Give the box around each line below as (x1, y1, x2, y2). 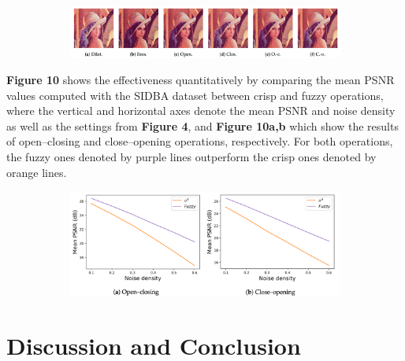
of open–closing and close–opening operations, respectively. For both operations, (6, 133, 393, 149)
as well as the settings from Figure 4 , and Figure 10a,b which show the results (6, 117, 399, 134)
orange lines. (6, 164, 67, 180)
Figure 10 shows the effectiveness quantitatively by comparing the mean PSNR (6, 72, 395, 88)
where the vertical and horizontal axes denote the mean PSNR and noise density (6, 102, 396, 119)
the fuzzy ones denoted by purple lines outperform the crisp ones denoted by (6, 149, 377, 165)
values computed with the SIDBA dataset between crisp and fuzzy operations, (6, 87, 384, 103)
